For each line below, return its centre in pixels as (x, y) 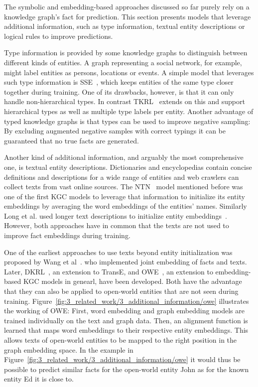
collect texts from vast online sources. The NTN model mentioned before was (124, 187)
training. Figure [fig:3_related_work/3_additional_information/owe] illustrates (127, 301)
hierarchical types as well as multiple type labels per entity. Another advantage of (129, 111)
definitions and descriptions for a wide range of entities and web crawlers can (122, 177)
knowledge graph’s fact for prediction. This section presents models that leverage (128, 16)
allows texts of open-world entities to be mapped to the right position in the (121, 340)
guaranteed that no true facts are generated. (71, 140)
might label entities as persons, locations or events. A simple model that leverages (129, 72)
